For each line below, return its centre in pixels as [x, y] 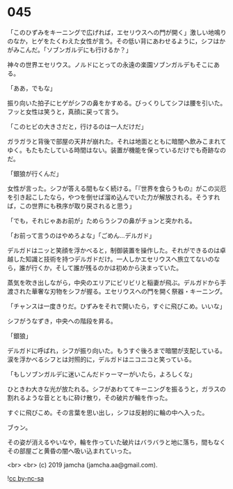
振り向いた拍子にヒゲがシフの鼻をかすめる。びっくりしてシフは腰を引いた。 [117, 103]
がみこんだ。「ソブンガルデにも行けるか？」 [70, 50]
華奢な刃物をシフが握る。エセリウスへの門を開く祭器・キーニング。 [128, 291]
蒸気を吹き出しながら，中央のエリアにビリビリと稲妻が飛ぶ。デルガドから [114, 283]
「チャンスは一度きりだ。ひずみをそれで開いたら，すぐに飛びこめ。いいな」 [116, 306]
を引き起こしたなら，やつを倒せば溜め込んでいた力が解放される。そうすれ [114, 197]
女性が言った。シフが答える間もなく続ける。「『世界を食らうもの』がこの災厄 [117, 188]
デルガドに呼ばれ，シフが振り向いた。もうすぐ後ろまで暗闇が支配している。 [116, 350]
